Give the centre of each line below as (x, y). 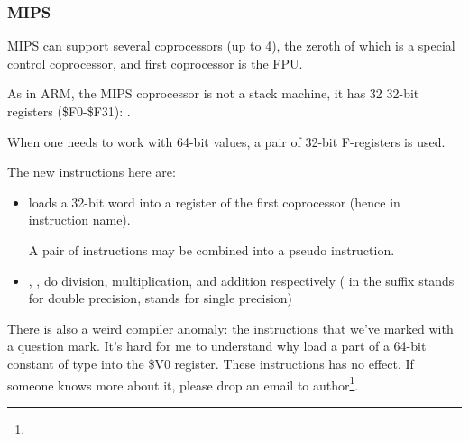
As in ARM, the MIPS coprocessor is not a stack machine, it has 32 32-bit (213, 93)
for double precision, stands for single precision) (161, 298)
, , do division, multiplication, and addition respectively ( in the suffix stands (241, 280)
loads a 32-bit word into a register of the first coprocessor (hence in (214, 202)
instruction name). (79, 220)
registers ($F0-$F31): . (69, 111)
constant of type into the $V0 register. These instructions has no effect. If (211, 363)
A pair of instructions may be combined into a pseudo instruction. (212, 249)
